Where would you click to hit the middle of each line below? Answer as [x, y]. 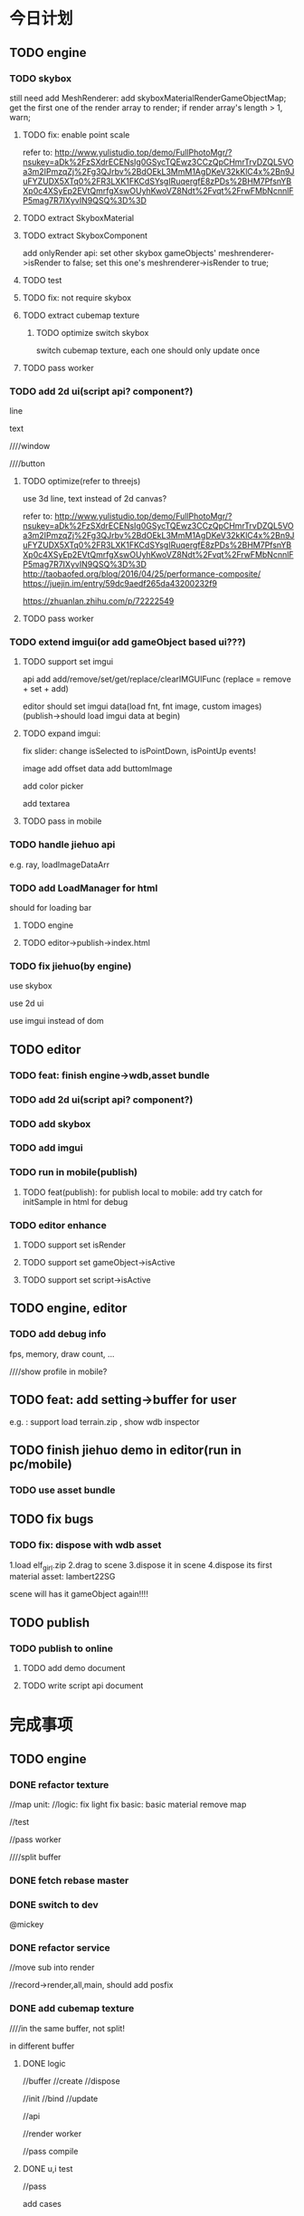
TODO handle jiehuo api [62, 845]
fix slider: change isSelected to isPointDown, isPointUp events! [139, 751]
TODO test [42, 280]
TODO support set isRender [74, 1245]
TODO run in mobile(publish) [74, 1172]
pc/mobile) [41, 1464]
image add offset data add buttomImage [97, 769]
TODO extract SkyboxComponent [85, 235]
